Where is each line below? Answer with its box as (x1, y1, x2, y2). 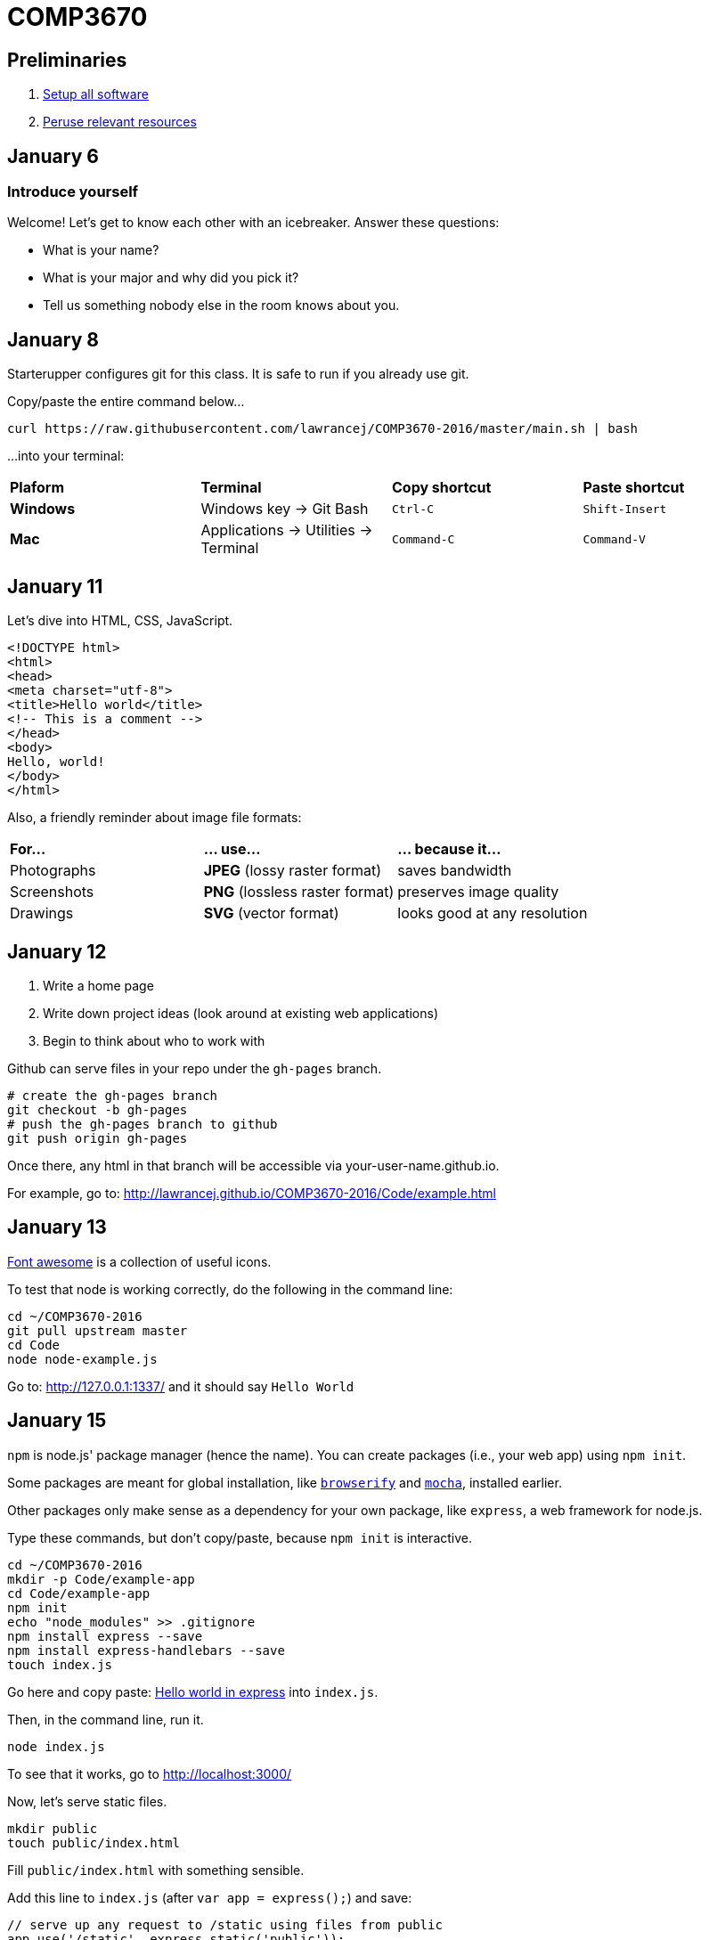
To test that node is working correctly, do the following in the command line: (7, 1281, 453, 1297)
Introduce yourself (7, 183, 139, 201)
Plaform (10, 478, 65, 497)
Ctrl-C (392, 501, 434, 516)
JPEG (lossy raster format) (203, 861, 382, 880)
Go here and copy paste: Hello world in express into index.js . (7, 1683, 379, 1700)
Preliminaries (7, 48, 127, 71)
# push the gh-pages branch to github (7, 1116, 278, 1131)
